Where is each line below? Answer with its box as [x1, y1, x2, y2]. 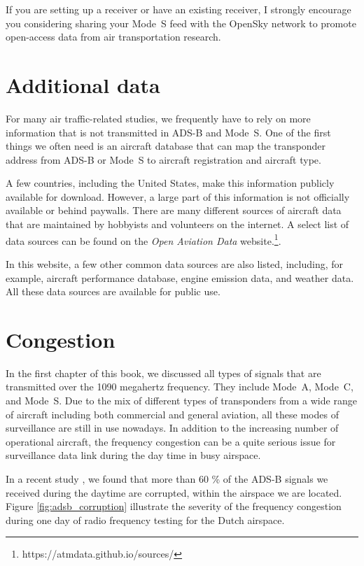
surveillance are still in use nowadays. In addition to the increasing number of [6, 420, 339, 435]
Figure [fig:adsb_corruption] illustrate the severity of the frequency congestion [6, 499, 342, 514]
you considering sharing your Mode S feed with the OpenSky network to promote [6, 15, 356, 30]
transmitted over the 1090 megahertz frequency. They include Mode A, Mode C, [6, 379, 353, 394]
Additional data [6, 70, 160, 99]
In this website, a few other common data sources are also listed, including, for [6, 256, 344, 271]
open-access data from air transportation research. [6, 29, 221, 44]
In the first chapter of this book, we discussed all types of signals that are [6, 365, 321, 380]
